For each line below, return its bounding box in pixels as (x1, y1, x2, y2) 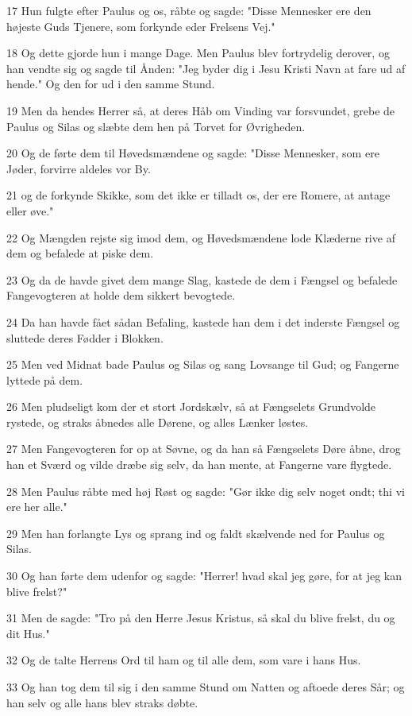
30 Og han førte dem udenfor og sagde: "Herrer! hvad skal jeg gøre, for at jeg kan (6, 567, 402, 584)
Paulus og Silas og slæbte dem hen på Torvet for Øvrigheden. (6, 118, 306, 134)
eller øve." (6, 202, 54, 219)
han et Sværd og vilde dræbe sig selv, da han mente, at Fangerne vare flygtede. (6, 456, 392, 473)
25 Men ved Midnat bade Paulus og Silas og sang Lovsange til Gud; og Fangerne (6, 356, 399, 373)
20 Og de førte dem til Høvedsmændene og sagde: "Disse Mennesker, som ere (6, 145, 379, 161)
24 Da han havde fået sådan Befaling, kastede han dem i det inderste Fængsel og (6, 313, 400, 330)
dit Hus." (6, 625, 50, 641)
